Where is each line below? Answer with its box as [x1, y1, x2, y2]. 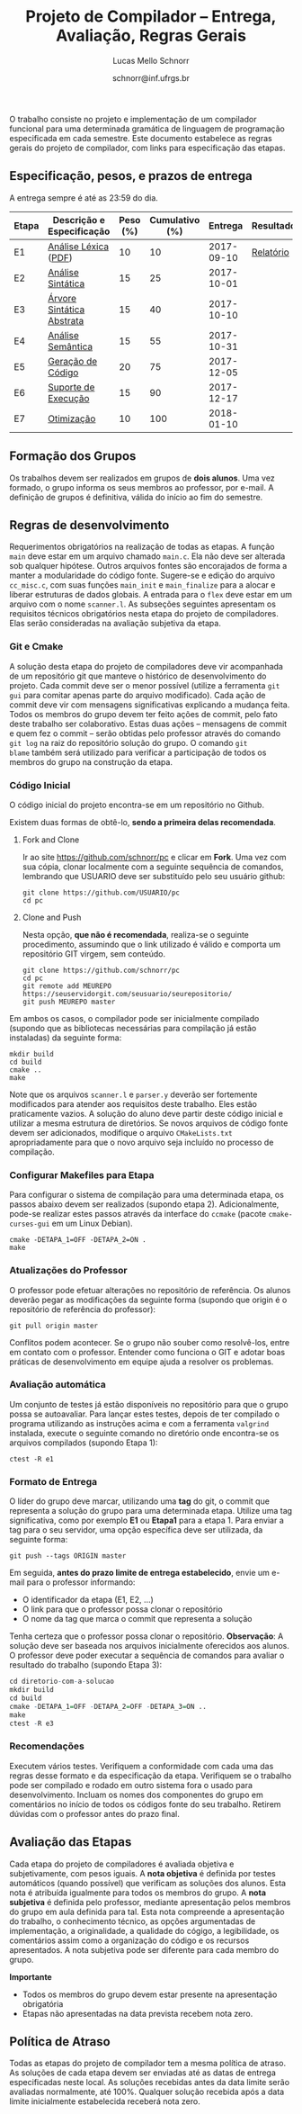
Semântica [48, 340, 93, 353]
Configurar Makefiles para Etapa [9, 1168, 155, 1181]
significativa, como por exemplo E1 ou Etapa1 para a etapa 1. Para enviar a [9, 1515, 285, 1526]
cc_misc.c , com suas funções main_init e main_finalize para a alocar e [9, 580, 276, 590]
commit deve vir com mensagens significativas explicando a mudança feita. [9, 699, 290, 710]
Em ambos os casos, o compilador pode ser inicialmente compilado [9, 1012, 260, 1023]
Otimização [48, 412, 96, 425]
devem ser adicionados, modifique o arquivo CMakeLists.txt [9, 1127, 234, 1138]
